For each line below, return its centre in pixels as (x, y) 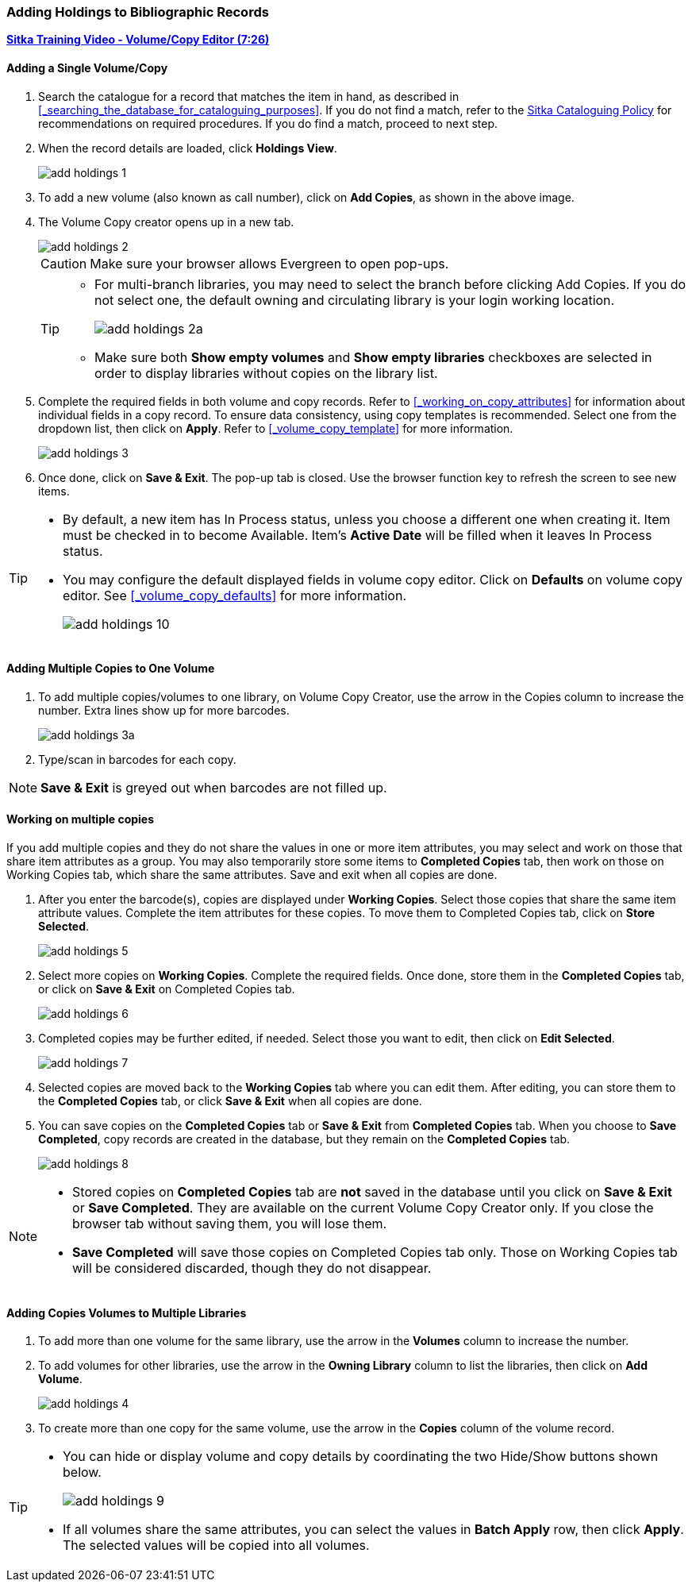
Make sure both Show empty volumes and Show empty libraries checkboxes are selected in (373, 357)
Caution (64, 263)
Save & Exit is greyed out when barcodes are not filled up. (214, 787)
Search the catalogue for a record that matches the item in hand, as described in (249, 96)
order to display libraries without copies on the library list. (266, 373)
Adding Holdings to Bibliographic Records (138, 12)
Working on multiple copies (81, 819)
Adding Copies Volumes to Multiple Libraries (127, 1312)
